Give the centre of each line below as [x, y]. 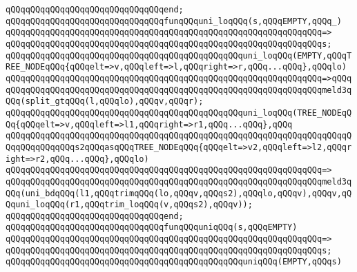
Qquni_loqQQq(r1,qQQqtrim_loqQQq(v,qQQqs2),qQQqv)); [129, 205]
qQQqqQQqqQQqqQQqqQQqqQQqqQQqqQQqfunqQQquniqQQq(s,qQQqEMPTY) [152, 228]
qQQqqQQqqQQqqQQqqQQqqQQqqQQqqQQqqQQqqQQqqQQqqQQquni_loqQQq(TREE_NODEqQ [179, 113]
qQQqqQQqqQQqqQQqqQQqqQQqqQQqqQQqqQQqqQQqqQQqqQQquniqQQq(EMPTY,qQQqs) [174, 262]
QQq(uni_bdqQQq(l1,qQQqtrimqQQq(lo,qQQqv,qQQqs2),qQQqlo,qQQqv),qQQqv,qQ [179, 193]
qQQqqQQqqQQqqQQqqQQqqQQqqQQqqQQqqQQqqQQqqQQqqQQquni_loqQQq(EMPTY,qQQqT [179, 55]
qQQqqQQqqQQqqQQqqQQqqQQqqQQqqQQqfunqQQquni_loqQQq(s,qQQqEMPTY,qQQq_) [174, 21]
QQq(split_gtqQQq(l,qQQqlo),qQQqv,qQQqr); [105, 102]
